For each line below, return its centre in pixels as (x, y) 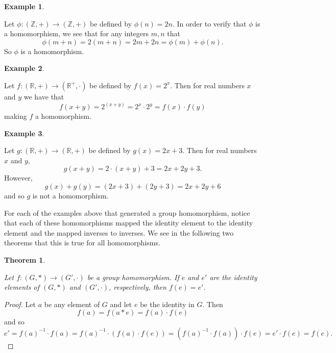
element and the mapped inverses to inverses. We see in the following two (119, 232)
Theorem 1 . (25, 259)
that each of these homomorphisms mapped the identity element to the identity (129, 223)
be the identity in (167, 304)
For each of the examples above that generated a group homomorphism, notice (127, 212)
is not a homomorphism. (70, 195)
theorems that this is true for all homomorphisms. (82, 243)
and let (121, 304)
